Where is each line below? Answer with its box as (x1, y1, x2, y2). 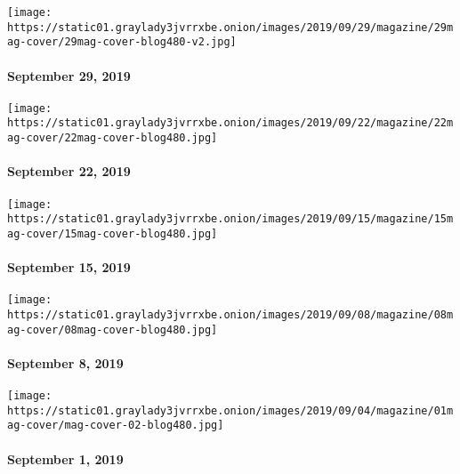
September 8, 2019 (7, 353, 124, 372)
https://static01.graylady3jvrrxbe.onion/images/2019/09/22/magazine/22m (7, 116, 454, 130)
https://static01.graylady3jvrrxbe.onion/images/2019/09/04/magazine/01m (7, 404, 454, 417)
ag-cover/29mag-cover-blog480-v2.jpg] (7, 36, 237, 49)
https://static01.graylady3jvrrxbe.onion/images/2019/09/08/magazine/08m (7, 308, 454, 321)
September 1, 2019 (7, 449, 124, 468)
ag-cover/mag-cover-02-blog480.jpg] (7, 419, 224, 432)
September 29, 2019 (7, 66, 131, 84)
